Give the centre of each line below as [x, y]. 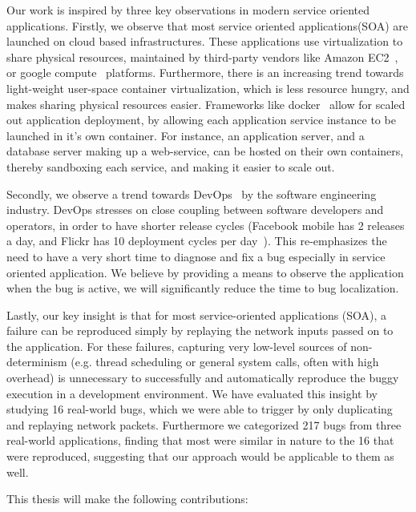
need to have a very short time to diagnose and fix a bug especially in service [196, 256]
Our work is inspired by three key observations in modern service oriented [188, 10]
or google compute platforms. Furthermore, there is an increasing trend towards [205, 73]
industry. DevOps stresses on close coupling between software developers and [195, 210]
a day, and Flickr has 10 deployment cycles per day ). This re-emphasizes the [197, 241]
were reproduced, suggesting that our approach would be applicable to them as [200, 456]
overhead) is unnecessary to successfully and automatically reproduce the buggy [203, 378]
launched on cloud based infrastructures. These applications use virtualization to [205, 41]
